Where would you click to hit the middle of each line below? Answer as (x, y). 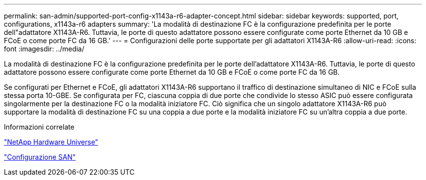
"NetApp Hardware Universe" (51, 142)
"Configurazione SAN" (40, 157)
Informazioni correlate (39, 127)
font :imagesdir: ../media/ (44, 49)
